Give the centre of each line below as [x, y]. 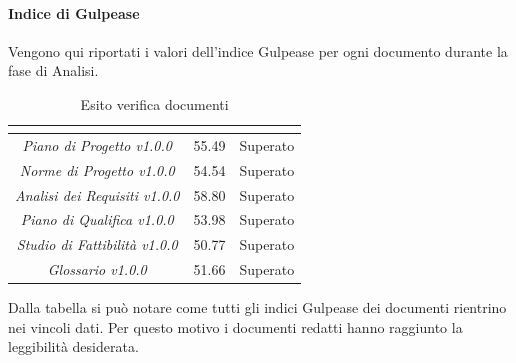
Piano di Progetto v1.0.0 [97, 144]
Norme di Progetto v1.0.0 [97, 169]
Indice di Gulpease [74, 12]
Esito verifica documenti [154, 103]
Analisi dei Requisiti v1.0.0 [97, 194]
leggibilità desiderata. [73, 346]
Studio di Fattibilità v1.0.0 [97, 244]
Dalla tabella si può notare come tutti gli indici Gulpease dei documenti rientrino [257, 307]
